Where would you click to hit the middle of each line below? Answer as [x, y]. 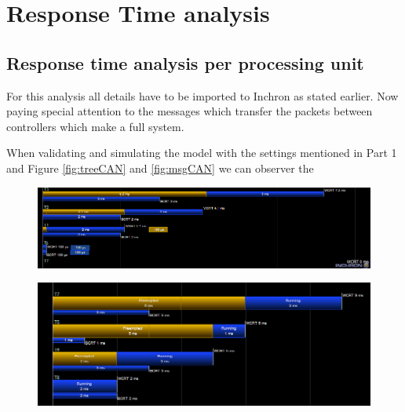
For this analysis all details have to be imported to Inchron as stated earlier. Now [202, 95]
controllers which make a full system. [95, 126]
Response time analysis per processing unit [185, 62]
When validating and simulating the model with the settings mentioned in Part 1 [202, 153]
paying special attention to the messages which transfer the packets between [190, 111]
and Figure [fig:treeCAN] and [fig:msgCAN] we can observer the [160, 168]
